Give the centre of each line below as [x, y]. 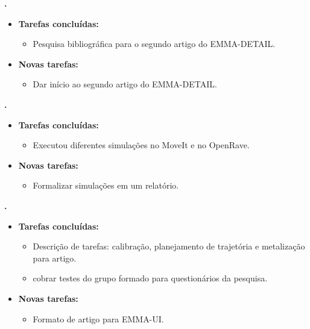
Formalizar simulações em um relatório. [106, 185]
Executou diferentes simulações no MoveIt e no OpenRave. [141, 145]
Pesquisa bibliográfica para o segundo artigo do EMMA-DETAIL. [154, 44]
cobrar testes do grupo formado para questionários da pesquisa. [150, 278]
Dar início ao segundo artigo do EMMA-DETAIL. [125, 84]
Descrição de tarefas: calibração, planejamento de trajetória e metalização [169, 246]
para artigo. [55, 258]
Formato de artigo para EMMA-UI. [98, 318]
